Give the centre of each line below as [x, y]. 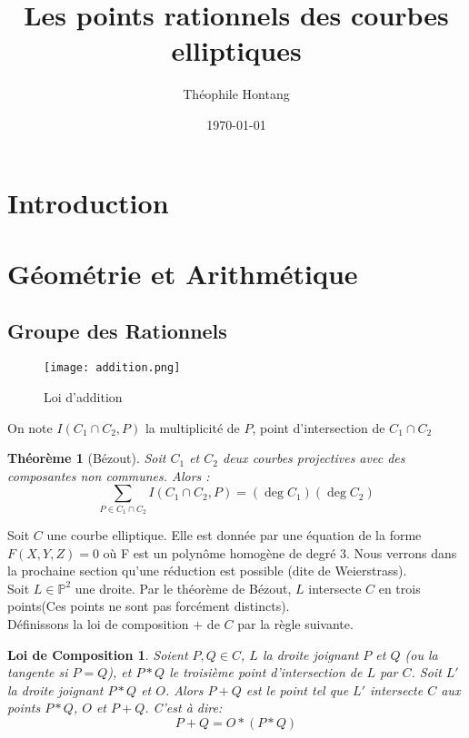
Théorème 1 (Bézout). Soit [87, 458]
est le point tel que [297, 689]
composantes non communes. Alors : [109, 475]
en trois [399, 588]
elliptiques [236, 50]
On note [30, 427]
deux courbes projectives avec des [314, 458]
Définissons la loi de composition [98, 624]
